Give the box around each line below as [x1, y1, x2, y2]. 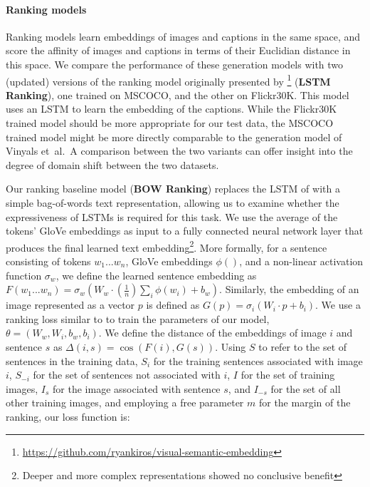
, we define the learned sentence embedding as [55, 267, 257, 282]
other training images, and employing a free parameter [6, 395, 244, 410]
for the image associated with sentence [53, 381, 221, 396]
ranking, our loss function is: [6, 409, 130, 424]
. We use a [315, 297, 361, 312]
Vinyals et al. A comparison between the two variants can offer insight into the [6, 143, 353, 158]
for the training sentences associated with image [153, 353, 363, 368]
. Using [215, 339, 246, 354]
